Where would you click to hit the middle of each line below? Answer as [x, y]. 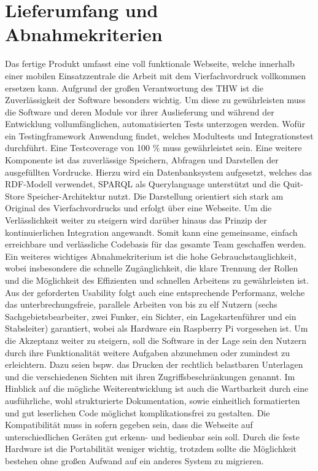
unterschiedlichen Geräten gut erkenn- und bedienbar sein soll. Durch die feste [152, 436]
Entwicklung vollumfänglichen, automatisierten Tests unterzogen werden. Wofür [155, 124]
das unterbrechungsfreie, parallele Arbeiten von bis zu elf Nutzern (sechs [141, 304]
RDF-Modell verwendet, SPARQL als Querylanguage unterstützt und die [143, 184]
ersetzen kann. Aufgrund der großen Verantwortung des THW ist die [134, 88]
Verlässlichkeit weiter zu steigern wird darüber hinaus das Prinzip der [136, 220]
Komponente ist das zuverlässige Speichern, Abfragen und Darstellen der [142, 160]
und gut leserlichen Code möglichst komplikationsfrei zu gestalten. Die [138, 412]
